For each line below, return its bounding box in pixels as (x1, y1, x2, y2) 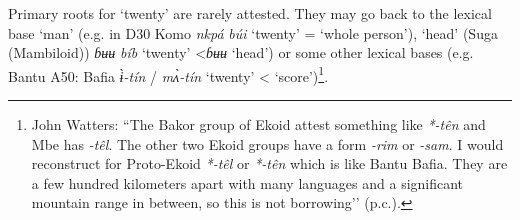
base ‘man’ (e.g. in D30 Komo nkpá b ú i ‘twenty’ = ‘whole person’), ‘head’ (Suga (8, 22, 498, 43)
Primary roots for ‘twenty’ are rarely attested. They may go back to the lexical (8, 3, 492, 23)
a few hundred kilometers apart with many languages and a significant (31, 172, 464, 193)
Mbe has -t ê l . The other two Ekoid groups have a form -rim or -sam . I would (31, 133, 504, 154)
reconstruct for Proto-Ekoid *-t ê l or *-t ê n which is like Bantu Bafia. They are (31, 153, 508, 174)
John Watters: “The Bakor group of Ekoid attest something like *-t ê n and (31, 114, 486, 135)
